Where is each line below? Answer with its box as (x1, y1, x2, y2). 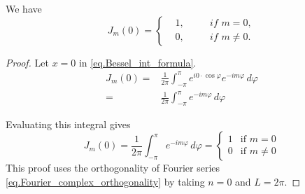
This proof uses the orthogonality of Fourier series (6, 160, 220, 175)
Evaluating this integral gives (6, 116, 131, 131)
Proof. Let (6, 55, 49, 69)
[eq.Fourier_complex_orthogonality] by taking (6, 174, 205, 189)
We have (6, 1, 42, 15)
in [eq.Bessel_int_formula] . (78, 55, 197, 69)
